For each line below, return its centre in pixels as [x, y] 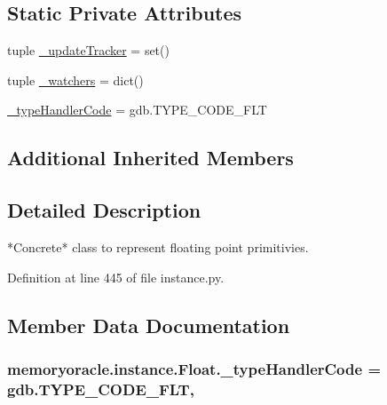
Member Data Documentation [149, 325]
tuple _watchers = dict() [75, 79]
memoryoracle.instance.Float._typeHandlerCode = [194, 368]
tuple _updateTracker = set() [88, 50]
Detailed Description [104, 210]
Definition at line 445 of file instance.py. [116, 277]
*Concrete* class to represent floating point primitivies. [158, 246]
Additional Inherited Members [150, 158]
